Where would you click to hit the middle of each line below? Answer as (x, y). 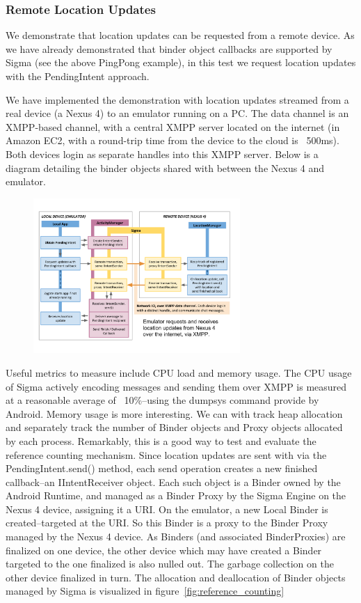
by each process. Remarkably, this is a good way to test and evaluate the (161, 440)
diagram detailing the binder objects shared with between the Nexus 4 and (165, 167)
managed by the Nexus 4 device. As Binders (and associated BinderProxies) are (176, 537)
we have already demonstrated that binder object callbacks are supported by (169, 48)
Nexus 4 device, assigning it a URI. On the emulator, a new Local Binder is (167, 509)
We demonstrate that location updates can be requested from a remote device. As (180, 35)
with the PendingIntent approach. (78, 76)
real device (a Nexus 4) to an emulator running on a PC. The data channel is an (177, 113)
